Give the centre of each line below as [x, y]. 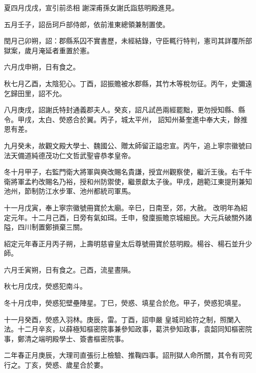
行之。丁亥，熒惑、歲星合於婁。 [56, 365]
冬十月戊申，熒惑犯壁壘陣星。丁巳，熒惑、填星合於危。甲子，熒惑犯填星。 [125, 303]
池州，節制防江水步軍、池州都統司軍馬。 [69, 191]
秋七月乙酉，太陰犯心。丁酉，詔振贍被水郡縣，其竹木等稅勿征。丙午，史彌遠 [128, 83]
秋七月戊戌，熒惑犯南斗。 [45, 286]
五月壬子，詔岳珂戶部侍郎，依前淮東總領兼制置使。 [87, 24]
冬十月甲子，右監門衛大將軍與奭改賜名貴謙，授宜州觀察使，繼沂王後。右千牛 [128, 172]
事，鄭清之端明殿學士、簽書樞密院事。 [66, 338]
